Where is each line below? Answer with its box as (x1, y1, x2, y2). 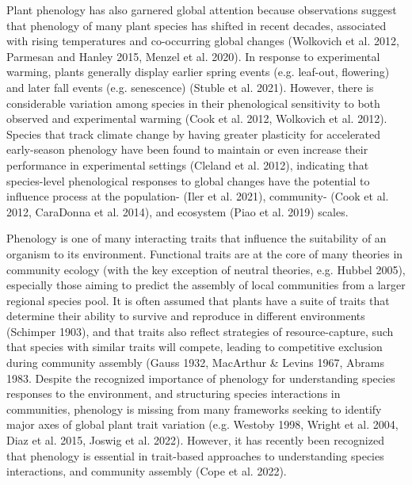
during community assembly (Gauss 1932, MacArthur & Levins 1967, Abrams (6, 354, 384, 371)
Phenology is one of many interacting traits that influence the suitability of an (6, 230, 387, 246)
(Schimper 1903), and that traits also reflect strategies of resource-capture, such (6, 323, 394, 339)
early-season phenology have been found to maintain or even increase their (6, 141, 368, 158)
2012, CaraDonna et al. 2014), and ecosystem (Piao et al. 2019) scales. (6, 203, 349, 220)
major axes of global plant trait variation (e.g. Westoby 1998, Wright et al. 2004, (6, 416, 399, 433)
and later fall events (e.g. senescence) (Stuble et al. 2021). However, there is (6, 78, 374, 95)
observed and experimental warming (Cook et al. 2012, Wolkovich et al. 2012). (6, 110, 387, 127)
